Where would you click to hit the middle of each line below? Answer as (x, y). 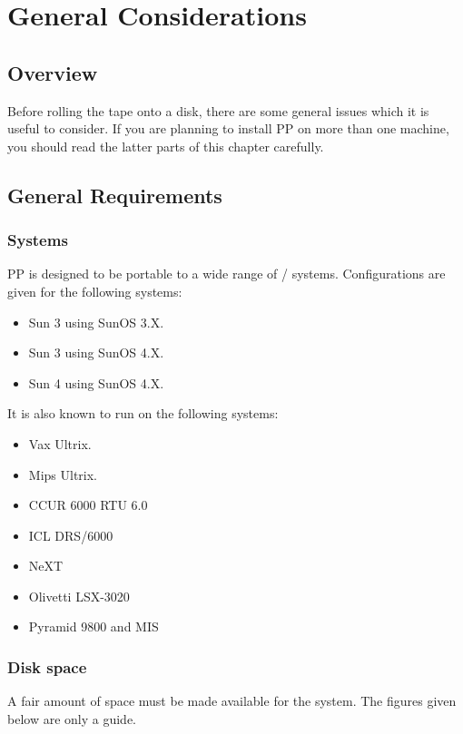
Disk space (47, 667)
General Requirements (115, 195)
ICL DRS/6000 (71, 535)
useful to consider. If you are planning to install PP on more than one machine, (228, 128)
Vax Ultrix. (60, 443)
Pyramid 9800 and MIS (94, 626)
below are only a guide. (72, 718)
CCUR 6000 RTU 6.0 (88, 505)
